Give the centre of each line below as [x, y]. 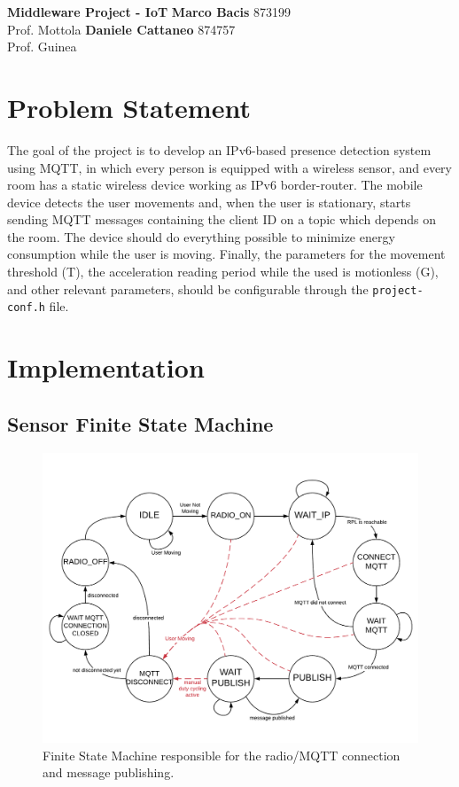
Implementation [106, 367]
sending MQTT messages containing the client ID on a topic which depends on [222, 219]
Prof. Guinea [42, 47]
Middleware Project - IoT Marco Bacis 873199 [149, 12]
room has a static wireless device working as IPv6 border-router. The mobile [215, 185]
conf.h [26, 308]
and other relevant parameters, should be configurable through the [188, 288]
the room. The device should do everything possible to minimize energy [201, 236]
